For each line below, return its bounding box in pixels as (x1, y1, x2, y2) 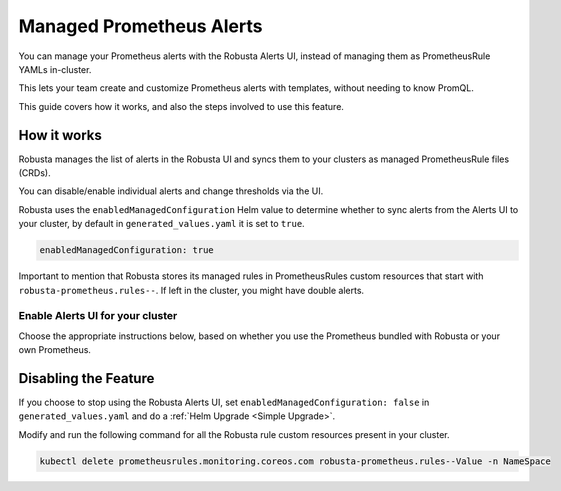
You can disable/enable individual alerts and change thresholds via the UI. (18, 185, 324, 197)
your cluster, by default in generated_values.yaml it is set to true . (18, 218, 305, 230)
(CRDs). (18, 167, 51, 179)
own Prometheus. (18, 344, 92, 356)
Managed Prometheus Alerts (18, 15, 263, 37)
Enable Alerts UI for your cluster (18, 309, 178, 323)
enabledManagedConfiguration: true (39, 245, 214, 256)
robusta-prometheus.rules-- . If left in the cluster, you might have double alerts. (18, 284, 365, 296)
